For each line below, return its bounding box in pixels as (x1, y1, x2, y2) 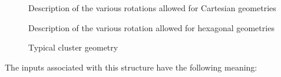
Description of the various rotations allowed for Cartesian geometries (28, 2, 276, 14)
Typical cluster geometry (28, 41, 118, 53)
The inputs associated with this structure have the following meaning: (5, 61, 257, 73)
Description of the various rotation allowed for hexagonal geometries (28, 21, 275, 34)
